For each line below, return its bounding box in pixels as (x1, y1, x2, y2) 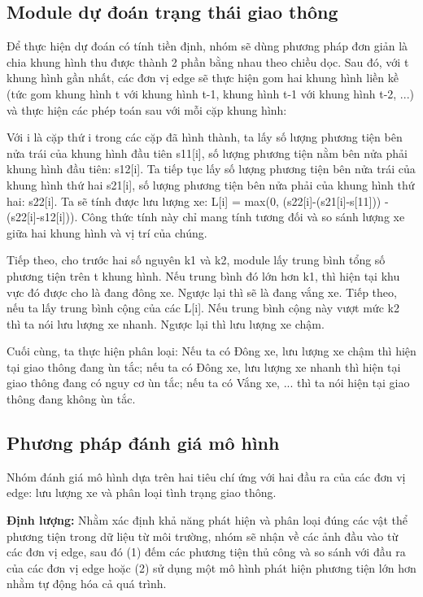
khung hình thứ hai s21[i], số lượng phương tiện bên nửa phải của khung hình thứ (7, 176, 415, 193)
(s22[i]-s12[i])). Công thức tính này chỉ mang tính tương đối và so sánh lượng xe (7, 208, 405, 225)
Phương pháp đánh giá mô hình (7, 430, 280, 455)
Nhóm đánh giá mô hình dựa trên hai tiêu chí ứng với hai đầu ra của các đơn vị (7, 468, 406, 485)
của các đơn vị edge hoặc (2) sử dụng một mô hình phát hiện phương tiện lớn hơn (7, 559, 416, 576)
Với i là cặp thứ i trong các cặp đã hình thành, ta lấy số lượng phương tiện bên (7, 129, 403, 146)
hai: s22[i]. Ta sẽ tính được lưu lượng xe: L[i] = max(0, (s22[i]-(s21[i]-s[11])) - (7, 192, 389, 209)
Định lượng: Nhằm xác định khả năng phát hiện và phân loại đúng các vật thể (7, 512, 408, 529)
